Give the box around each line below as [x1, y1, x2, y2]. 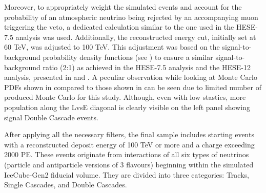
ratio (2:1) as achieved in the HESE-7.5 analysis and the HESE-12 [43, 61, 251, 72]
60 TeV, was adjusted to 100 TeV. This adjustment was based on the [4, 41, 220, 52]
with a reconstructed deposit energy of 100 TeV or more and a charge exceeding [4, 139, 255, 149]
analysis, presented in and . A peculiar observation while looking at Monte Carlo [4, 72, 257, 82]
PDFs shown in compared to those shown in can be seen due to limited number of [4, 81, 261, 92]
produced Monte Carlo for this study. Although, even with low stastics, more [4, 92, 246, 102]
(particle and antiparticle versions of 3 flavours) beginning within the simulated [4, 159, 254, 169]
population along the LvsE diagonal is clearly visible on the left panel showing [4, 101, 250, 112]
